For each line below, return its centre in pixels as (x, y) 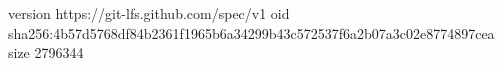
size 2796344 (46, 52)
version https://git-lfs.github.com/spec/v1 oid (149, 13)
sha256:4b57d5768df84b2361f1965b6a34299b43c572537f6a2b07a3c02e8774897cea (251, 32)
